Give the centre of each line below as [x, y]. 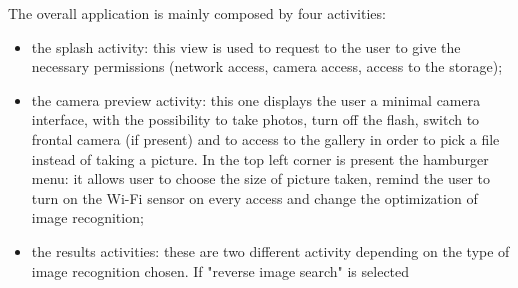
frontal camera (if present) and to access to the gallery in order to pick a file [265, 138]
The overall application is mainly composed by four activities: [197, 13]
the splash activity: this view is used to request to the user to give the [246, 46]
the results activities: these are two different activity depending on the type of [270, 250]
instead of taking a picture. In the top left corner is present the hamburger [260, 158]
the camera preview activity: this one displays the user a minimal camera [256, 99]
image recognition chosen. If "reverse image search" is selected [220, 270]
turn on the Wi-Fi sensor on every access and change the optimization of [254, 197]
